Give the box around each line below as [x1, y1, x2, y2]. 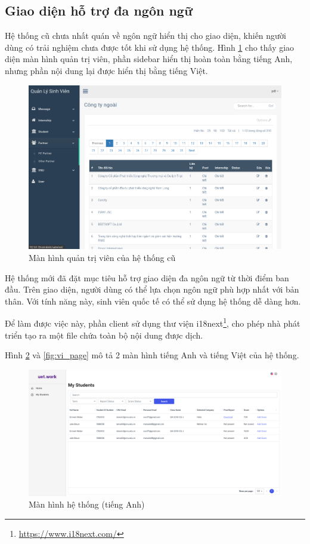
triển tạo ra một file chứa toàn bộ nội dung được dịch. [5, 328, 203, 341]
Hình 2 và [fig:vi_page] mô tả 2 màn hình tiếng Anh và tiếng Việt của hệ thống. [5, 349, 299, 361]
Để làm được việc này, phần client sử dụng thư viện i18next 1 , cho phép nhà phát [5, 315, 300, 329]
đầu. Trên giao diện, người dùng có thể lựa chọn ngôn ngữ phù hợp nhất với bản [5, 283, 299, 296]
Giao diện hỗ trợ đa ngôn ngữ [5, 1, 193, 20]
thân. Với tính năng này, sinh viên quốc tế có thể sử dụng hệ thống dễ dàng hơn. [5, 294, 301, 307]
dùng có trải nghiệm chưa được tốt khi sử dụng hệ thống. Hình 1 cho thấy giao [5, 41, 294, 53]
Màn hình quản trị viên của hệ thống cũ [29, 251, 176, 263]
